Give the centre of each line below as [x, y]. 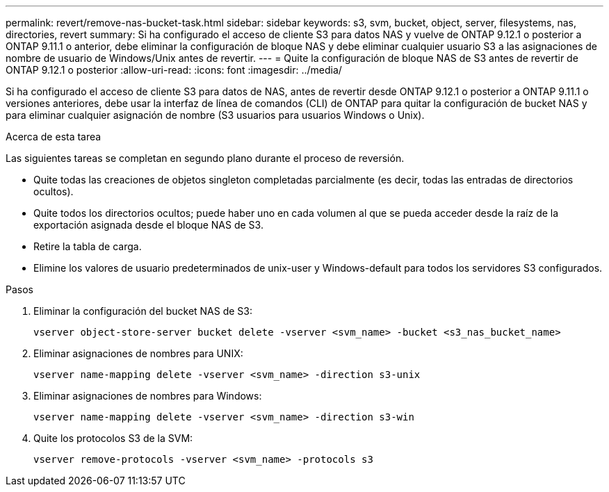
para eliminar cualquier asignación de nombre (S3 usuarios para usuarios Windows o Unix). [215, 115]
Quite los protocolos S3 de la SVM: [113, 438]
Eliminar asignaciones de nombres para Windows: [148, 396]
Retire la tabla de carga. [88, 246]
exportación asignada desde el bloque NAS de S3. [148, 225]
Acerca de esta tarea [54, 137]
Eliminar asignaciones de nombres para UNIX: [138, 353]
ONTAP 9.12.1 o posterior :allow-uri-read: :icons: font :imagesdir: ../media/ [174, 70]
